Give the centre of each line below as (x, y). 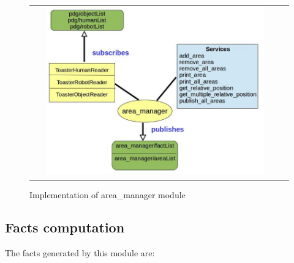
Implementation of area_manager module (107, 194)
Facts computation (65, 227)
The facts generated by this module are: (80, 253)
